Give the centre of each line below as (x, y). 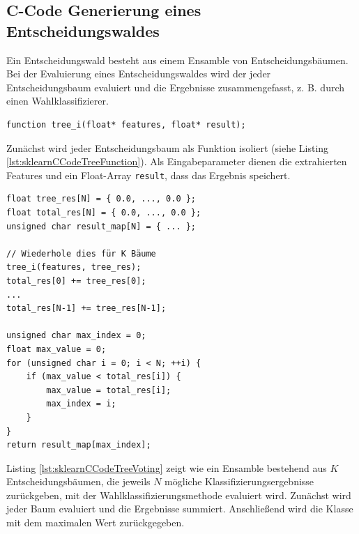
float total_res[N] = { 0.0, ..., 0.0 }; (104, 213)
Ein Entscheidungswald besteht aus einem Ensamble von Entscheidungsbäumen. (177, 60)
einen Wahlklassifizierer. (58, 101)
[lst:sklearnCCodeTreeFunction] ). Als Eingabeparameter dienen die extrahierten (177, 161)
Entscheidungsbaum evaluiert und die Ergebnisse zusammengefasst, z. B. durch (176, 87)
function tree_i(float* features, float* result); (126, 124)
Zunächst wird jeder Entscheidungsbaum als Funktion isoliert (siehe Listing (168, 147)
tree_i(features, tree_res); (74, 267)
